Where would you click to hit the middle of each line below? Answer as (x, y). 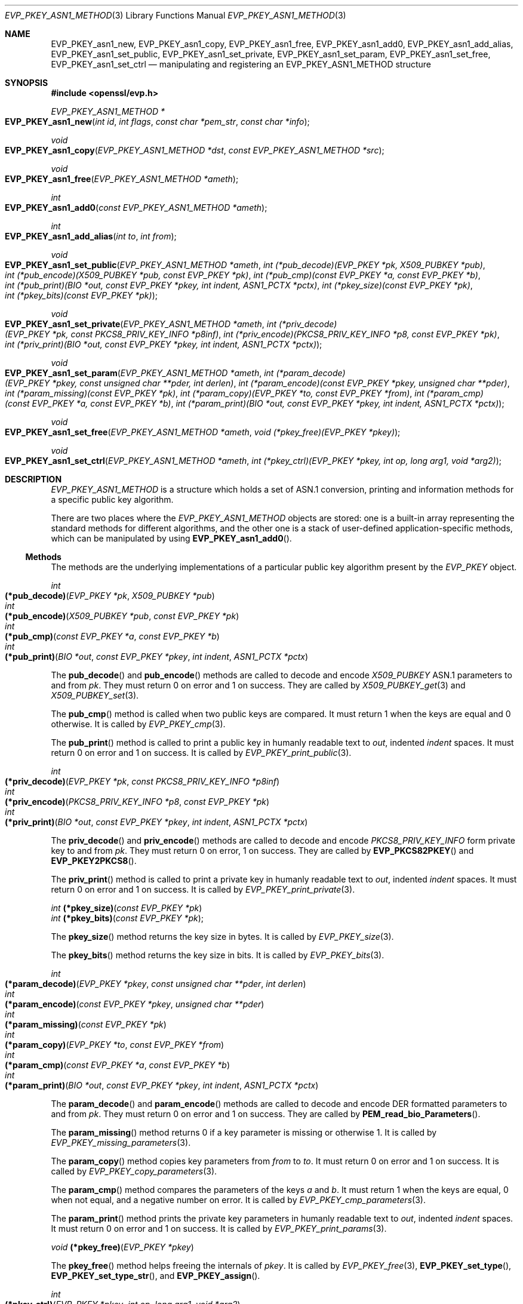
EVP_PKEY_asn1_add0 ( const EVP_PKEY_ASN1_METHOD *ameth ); (136, 207)
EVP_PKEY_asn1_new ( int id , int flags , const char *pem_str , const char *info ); (157, 122)
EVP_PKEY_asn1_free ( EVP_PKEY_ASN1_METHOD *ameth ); (122, 179)
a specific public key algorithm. (112, 499)
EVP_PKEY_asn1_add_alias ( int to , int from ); (91, 236)
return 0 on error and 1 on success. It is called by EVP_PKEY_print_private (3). (203, 889)
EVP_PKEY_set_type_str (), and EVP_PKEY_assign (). (156, 1276)
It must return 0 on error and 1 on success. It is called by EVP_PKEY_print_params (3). (219, 1228)
